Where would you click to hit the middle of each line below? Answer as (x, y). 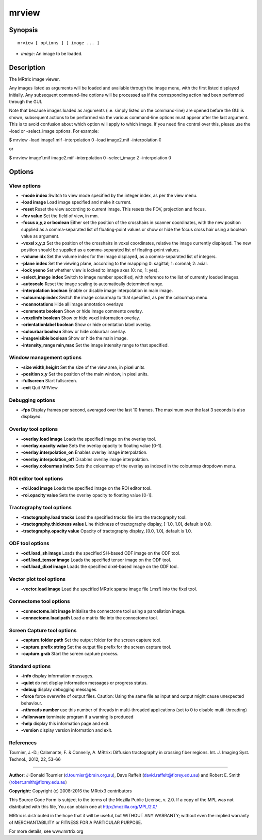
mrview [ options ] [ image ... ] (58, 43)
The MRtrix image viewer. (34, 79)
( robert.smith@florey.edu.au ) (38, 782)
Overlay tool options (33, 429)
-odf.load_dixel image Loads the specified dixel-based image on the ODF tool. (100, 566)
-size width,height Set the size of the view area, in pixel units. (83, 367)
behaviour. (32, 703)
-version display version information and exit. (67, 730)
